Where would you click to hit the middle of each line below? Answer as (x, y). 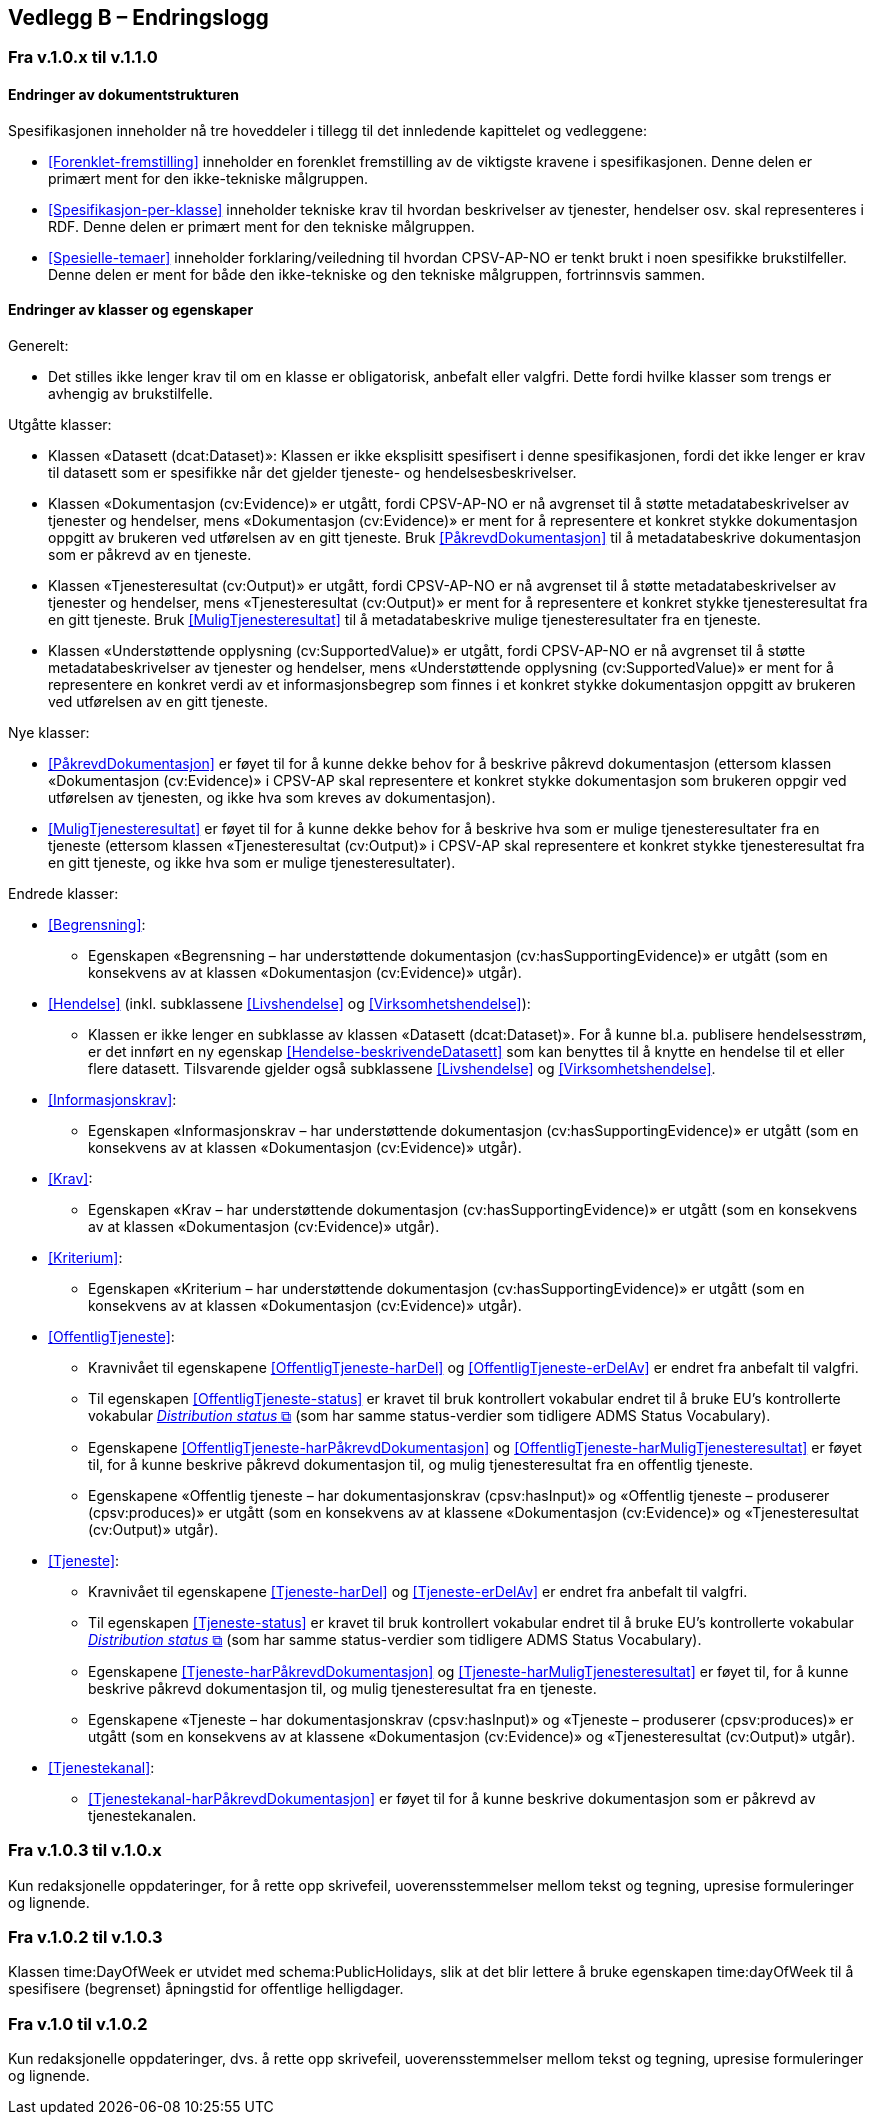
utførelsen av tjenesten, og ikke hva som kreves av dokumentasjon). (272, 797)
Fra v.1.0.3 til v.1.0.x (85, 1850)
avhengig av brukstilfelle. (130, 393)
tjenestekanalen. (142, 1815)
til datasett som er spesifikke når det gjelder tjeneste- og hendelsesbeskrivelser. (312, 472)
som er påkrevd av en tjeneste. (150, 554)
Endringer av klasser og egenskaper (131, 310)
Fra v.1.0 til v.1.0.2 (78, 2023)
